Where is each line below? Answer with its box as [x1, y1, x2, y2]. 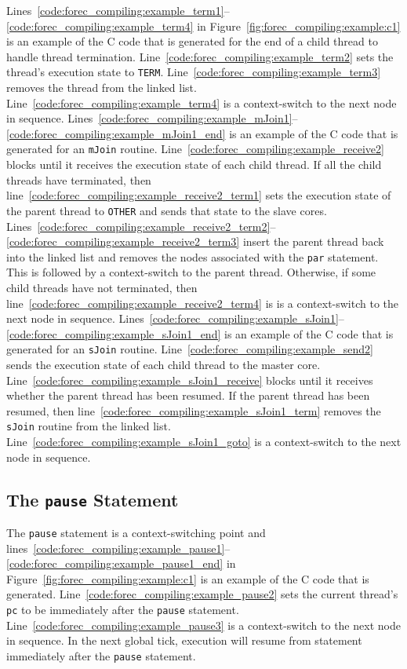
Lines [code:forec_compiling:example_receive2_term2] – [6, 218, 276, 234]
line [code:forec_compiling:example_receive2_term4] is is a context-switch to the [6, 294, 399, 311]
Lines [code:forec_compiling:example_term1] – [6, 2, 230, 18]
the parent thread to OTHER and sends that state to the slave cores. [6, 202, 327, 218]
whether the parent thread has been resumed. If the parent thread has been [6, 387, 370, 404]
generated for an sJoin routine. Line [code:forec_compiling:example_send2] [6, 341, 373, 357]
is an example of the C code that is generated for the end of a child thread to [6, 33, 378, 49]
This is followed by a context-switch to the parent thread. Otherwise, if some [6, 264, 376, 280]
